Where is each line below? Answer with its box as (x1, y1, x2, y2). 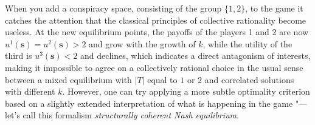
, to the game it (245, 2, 303, 14)
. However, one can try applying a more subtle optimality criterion (62, 85, 310, 98)
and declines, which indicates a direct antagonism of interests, (80, 49, 311, 62)
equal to (147, 73, 178, 86)
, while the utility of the (202, 37, 292, 50)
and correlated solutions (204, 73, 294, 86)
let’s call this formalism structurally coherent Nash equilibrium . (5, 109, 239, 121)
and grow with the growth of (89, 37, 196, 50)
